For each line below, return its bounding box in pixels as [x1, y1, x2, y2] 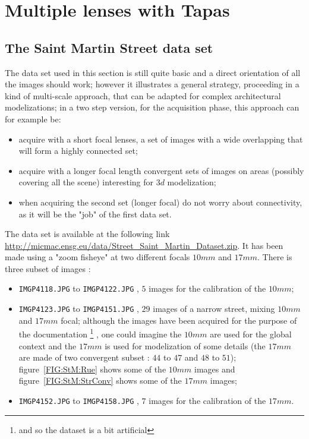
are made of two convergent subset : [18, 351, 150, 364]
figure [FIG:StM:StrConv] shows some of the [18, 374, 182, 387]
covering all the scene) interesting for [18, 176, 153, 188]
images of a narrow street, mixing [153, 302, 275, 315]
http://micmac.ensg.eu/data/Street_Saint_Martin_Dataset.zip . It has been [5, 239, 283, 251]
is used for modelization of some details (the [105, 339, 266, 352]
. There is [257, 251, 292, 263]
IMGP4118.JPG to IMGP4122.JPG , [18, 282, 139, 295]
